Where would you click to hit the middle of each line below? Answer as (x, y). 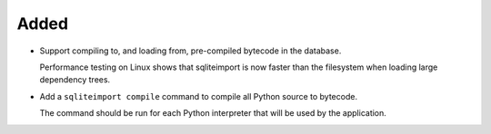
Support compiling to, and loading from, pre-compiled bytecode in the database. (190, 51)
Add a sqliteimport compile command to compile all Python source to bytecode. (199, 96)
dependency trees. (75, 80)
